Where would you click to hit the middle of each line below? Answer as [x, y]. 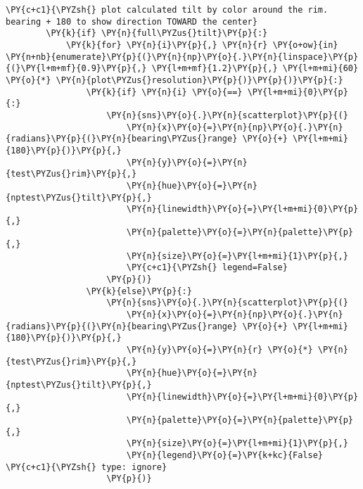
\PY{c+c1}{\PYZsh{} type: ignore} [87, 467]
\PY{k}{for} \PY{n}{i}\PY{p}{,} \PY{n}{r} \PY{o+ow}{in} [202, 45]
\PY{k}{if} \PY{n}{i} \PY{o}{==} [164, 92]
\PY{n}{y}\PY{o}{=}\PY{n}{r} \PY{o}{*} [219, 350]
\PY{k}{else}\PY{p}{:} [139, 291]
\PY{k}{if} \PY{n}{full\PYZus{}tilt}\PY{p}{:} [157, 33]
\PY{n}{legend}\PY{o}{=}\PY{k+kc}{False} [225, 455]
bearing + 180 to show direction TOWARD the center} [132, 21]
